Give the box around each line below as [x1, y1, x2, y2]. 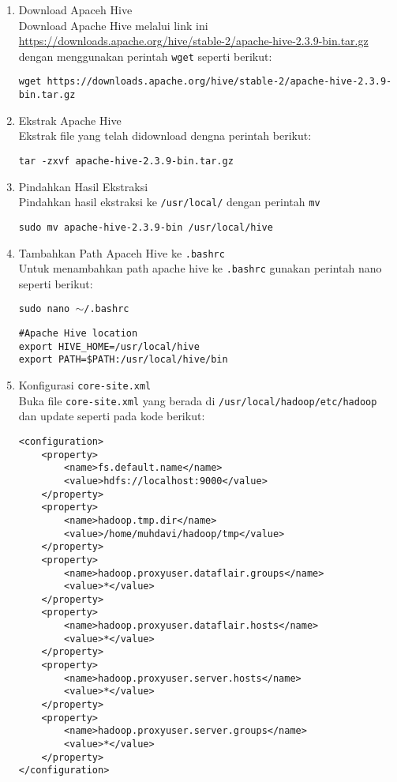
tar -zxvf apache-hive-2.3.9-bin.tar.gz [18, 155, 234, 167]
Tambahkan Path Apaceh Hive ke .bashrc [18, 244, 225, 261]
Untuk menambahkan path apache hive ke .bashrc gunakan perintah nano [18, 260, 382, 276]
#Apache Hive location [18, 328, 138, 340]
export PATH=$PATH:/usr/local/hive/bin [18, 354, 228, 366]
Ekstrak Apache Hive [18, 111, 122, 128]
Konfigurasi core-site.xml [18, 377, 152, 393]
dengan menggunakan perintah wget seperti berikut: [18, 47, 272, 64]
